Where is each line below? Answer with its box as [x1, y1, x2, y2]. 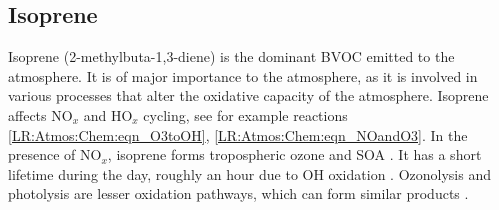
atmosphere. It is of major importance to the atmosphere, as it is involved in [8, 65, 478, 86]
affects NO [8, 104, 73, 125]
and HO [83, 104, 133, 125]
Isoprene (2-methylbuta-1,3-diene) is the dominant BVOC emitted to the [8, 46, 455, 67]
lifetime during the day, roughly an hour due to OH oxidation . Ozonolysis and [8, 163, 491, 184]
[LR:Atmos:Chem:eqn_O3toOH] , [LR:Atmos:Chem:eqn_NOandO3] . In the [8, 124, 468, 145]
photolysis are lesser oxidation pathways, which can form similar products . [8, 183, 469, 204]
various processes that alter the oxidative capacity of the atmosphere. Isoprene [8, 85, 489, 106]
